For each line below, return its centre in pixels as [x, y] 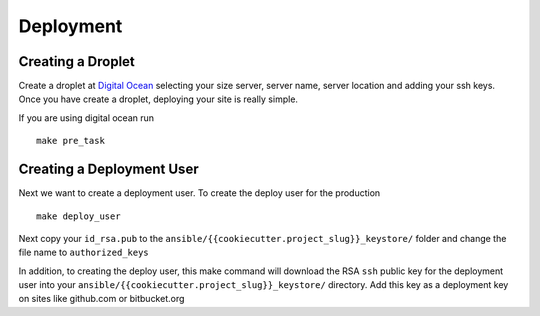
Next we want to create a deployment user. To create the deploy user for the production [199, 193]
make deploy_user [78, 216]
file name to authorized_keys [83, 252]
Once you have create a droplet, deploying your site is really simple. [158, 99]
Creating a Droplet [76, 61]
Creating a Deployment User [108, 169]
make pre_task [70, 141]
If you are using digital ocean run [86, 117]
